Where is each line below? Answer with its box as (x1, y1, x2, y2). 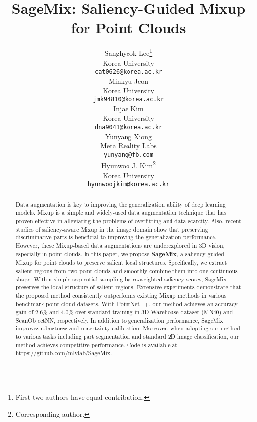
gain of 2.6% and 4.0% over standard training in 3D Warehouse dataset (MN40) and (15, 308, 233, 316)
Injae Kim (113, 103, 144, 113)
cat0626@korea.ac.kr (94, 68, 163, 76)
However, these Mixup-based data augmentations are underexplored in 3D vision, (15, 241, 225, 249)
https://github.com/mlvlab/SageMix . (15, 349, 112, 357)
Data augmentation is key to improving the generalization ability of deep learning (15, 200, 226, 208)
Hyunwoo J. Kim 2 (101, 159, 156, 170)
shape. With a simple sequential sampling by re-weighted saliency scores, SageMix (15, 275, 227, 283)
